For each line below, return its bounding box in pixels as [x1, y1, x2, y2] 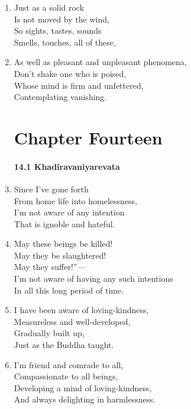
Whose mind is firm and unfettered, [14, 79, 144, 91]
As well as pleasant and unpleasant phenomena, [14, 56, 187, 68]
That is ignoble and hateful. [14, 217, 115, 230]
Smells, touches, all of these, [14, 36, 116, 48]
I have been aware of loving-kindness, [14, 304, 149, 316]
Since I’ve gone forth [14, 182, 89, 195]
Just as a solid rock [14, 1, 85, 13]
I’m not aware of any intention [14, 206, 125, 218]
